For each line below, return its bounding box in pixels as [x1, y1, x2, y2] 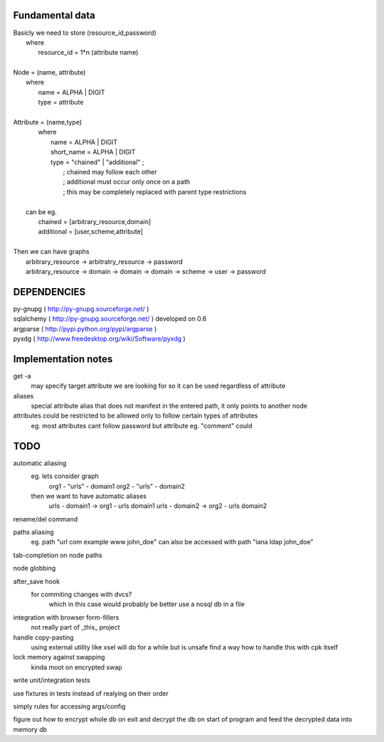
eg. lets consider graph [31, 472, 99, 480]
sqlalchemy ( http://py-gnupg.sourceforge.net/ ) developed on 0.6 [13, 314, 207, 323]
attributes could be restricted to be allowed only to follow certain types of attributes [13, 411, 258, 420]
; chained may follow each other [63, 167, 157, 176]
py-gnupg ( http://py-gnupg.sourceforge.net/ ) [13, 304, 149, 313]
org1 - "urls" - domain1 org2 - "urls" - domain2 [48, 482, 185, 490]
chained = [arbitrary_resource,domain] [38, 217, 151, 226]
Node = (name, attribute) [13, 68, 86, 77]
